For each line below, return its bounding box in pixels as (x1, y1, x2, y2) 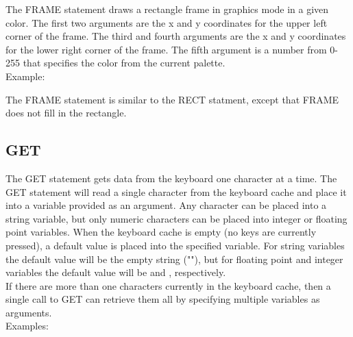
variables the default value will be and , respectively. (5, 265, 226, 279)
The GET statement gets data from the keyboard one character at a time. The (5, 171, 337, 185)
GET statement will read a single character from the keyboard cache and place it (5, 184, 347, 199)
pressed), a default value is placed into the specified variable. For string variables (5, 238, 345, 252)
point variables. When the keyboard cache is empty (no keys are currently (5, 225, 317, 239)
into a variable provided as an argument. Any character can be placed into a (5, 198, 327, 212)
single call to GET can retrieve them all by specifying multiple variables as (5, 292, 320, 306)
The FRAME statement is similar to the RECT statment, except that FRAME (5, 92, 339, 106)
